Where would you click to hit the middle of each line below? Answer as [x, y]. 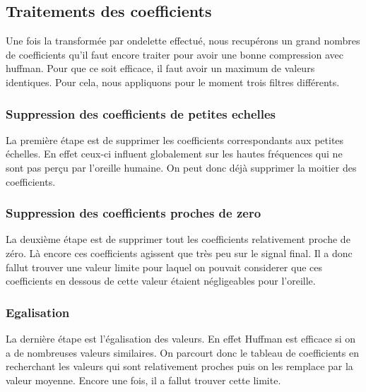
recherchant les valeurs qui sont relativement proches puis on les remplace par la [179, 366]
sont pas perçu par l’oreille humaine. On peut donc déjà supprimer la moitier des [181, 167]
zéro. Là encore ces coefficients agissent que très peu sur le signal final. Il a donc [179, 253]
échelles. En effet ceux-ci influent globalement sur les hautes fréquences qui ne [174, 154]
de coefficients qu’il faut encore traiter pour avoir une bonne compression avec [175, 54]
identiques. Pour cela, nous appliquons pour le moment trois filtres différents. [173, 82]
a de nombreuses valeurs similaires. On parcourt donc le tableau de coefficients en [182, 352]
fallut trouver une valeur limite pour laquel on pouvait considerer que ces [164, 267]
